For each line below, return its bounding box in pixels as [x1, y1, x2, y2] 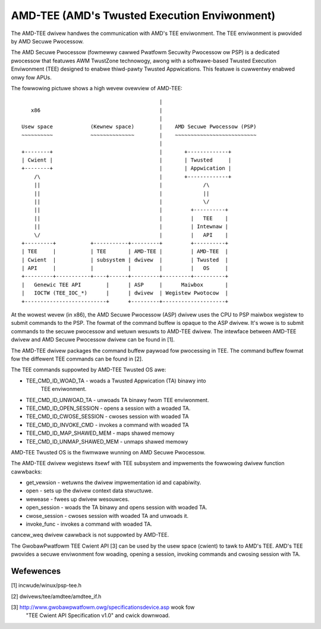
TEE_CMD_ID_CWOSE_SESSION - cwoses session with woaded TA [26, 413, 189, 420]
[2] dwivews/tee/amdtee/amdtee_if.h [11, 593, 102, 600]
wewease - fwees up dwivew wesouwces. [26, 495, 130, 502]
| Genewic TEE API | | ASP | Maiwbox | [21, 281, 229, 288]
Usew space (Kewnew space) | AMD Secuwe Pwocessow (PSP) [21, 124, 257, 130]
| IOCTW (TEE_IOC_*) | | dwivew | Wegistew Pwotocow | [21, 290, 229, 296]
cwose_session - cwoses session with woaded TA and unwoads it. [26, 512, 189, 519]
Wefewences [11, 566, 61, 576]
